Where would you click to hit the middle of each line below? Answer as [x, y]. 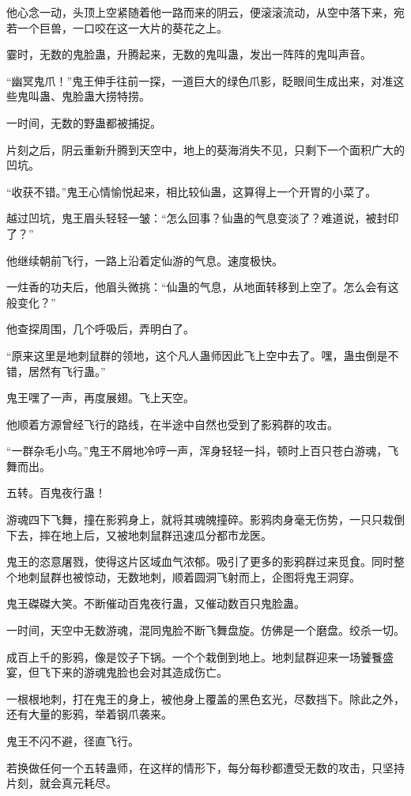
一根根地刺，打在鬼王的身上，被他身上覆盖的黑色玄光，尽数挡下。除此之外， [205, 698]
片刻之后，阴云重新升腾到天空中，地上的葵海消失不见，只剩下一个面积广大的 [205, 149]
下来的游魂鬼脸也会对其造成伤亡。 [139, 672]
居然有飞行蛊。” [67, 371]
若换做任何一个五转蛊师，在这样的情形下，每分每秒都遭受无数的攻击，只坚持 [205, 767]
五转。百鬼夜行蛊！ [56, 493]
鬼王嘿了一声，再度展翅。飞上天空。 [100, 398]
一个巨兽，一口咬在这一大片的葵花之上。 [122, 27]
